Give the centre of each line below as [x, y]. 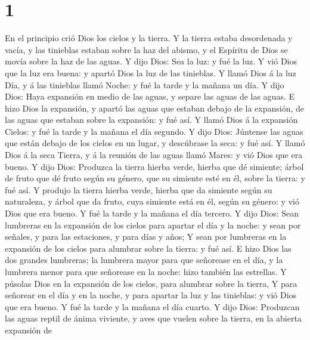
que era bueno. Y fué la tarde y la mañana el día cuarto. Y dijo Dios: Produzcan [152, 306]
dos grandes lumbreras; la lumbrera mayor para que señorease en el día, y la [144, 260]
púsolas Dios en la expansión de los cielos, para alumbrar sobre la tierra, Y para [151, 283]
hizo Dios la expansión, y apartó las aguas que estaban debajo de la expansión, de [154, 108]
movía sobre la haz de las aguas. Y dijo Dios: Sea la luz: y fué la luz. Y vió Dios [151, 61]
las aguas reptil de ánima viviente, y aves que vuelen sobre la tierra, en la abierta [153, 318]
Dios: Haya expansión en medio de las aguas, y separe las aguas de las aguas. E [150, 96]
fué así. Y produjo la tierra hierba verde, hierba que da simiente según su [139, 189]
